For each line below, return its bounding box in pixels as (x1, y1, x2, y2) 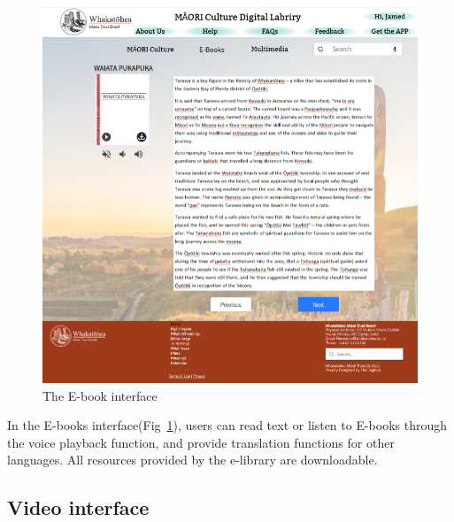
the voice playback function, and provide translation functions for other (7, 433, 395, 451)
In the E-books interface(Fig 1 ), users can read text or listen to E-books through (7, 416, 448, 434)
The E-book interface (42, 386, 158, 404)
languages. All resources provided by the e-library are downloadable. (7, 450, 378, 469)
